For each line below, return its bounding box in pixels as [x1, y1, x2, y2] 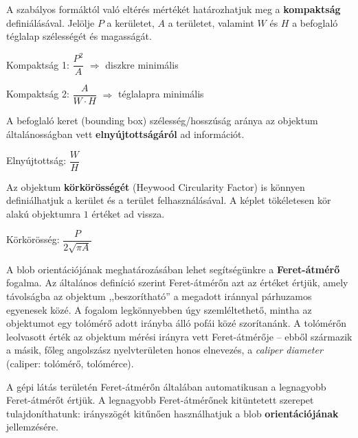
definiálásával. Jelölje [6, 15, 95, 30]
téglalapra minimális [118, 87, 204, 101]
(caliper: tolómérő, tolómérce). [6, 356, 134, 371]
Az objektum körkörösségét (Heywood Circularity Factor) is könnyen [6, 179, 305, 194]
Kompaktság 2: [6, 87, 69, 101]
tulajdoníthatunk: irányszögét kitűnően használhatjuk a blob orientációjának [6, 406, 339, 420]
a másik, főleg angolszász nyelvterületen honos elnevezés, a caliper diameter [6, 343, 323, 357]
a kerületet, [107, 15, 155, 30]
